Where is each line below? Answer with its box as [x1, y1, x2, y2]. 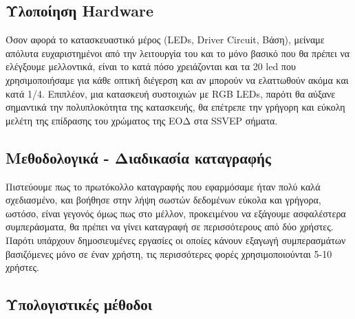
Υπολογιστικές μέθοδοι [6, 294, 153, 315]
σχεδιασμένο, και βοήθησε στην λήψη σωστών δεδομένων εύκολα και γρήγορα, [6, 192, 321, 207]
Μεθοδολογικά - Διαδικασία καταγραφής [6, 146, 271, 168]
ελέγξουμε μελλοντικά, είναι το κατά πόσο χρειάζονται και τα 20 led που [6, 59, 296, 74]
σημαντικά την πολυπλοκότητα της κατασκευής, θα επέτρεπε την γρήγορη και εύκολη [6, 100, 345, 114]
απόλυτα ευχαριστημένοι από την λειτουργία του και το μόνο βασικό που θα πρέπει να [6, 45, 350, 60]
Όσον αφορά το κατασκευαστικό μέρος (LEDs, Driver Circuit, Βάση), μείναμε [6, 32, 325, 47]
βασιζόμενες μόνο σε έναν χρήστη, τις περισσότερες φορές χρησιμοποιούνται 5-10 [6, 246, 332, 261]
